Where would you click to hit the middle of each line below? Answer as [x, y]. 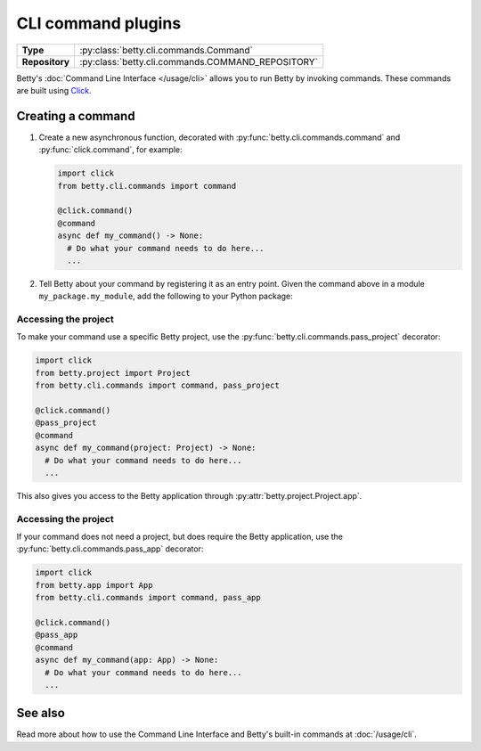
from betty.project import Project [113, 373]
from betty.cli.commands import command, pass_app [148, 598]
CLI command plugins [99, 23]
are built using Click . [54, 90]
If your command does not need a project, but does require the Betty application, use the [179, 537]
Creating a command [76, 116]
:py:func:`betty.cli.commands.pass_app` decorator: [110, 549]
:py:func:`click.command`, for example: [110, 150]
